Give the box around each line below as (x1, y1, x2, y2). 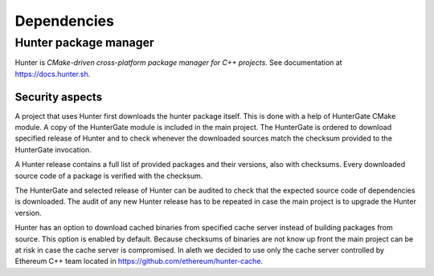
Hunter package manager (14, 35, 154, 50)
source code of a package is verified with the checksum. (14, 171, 203, 181)
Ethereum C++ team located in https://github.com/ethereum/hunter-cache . (14, 257, 264, 266)
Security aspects (14, 90, 103, 103)
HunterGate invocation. (14, 144, 92, 154)
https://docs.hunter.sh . (14, 69, 91, 79)
